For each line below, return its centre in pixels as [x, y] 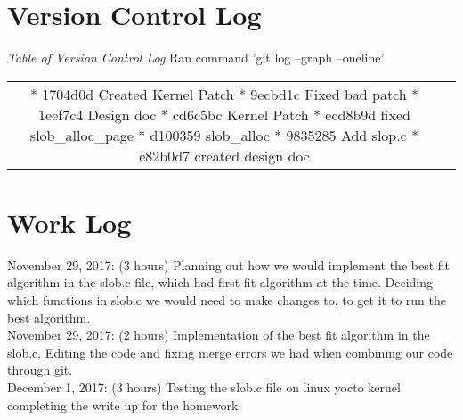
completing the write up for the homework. [125, 404]
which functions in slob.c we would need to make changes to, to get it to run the [227, 300]
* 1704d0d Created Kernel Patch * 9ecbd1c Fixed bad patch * [224, 94]
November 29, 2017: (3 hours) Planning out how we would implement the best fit [229, 264]
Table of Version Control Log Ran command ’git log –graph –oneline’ [196, 58]
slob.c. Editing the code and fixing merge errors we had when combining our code [230, 352]
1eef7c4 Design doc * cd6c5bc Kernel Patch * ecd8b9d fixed [224, 114]
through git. [40, 370]
